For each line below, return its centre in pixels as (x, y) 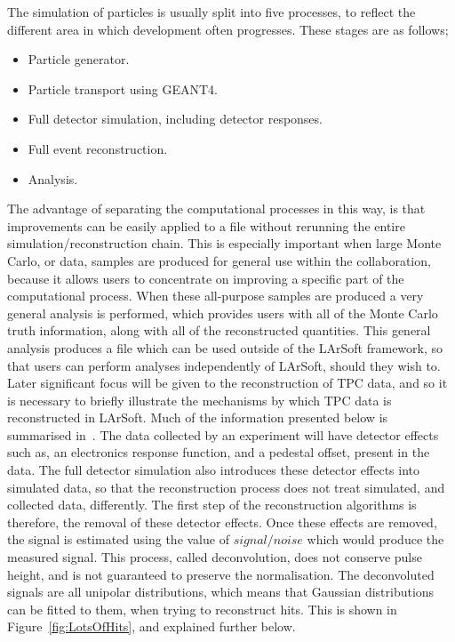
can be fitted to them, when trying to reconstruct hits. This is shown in (202, 609)
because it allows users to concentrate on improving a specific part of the (206, 278)
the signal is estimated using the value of (118, 539)
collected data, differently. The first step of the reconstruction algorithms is (212, 505)
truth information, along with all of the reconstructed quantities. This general (219, 330)
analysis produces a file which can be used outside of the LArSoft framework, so (225, 347)
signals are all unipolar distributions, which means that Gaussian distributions (221, 592)
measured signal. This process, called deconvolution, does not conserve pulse (215, 557)
